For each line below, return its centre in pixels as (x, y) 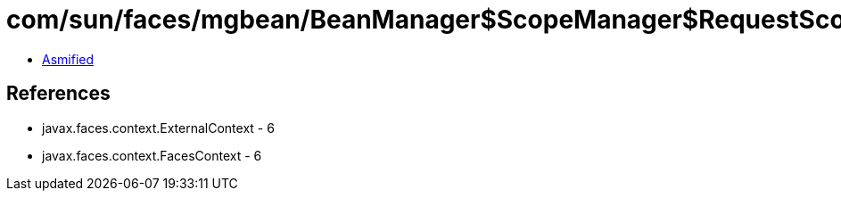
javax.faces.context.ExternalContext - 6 (158, 128)
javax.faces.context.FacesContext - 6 (152, 155)
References (58, 94)
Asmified (68, 59)
